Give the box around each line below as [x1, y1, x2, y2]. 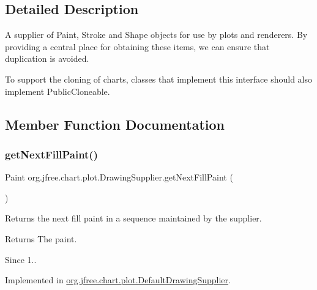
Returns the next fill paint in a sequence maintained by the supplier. [5, 212, 262, 225]
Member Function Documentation [5, 114, 225, 133]
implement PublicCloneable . [5, 84, 110, 97]
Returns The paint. [5, 232, 77, 245]
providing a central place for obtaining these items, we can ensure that [5, 40, 270, 53]
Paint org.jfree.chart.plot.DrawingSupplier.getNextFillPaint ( [5, 171, 233, 184]
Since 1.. [5, 253, 37, 266]
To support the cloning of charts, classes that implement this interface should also [5, 72, 312, 85]
